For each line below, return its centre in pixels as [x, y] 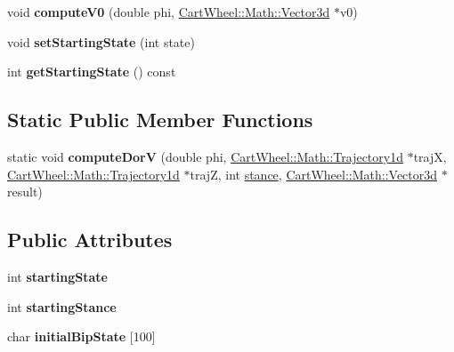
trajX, [430, 156]
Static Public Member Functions [160, 120]
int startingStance [62, 306]
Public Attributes [90, 240]
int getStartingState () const [92, 72]
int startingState [57, 276]
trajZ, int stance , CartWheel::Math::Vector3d [314, 174]
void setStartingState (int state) [101, 41]
